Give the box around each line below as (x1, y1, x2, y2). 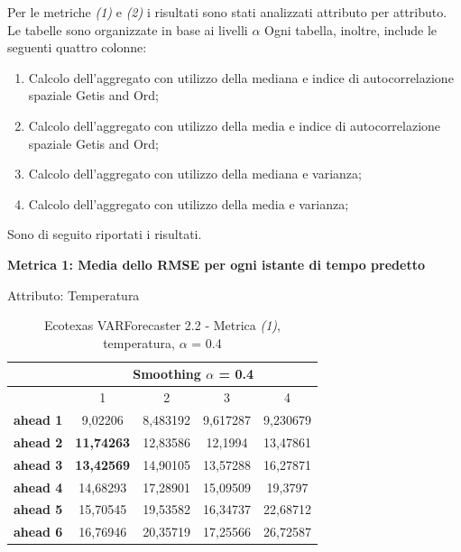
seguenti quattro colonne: (7, 38, 147, 57)
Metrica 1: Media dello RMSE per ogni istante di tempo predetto (7, 254, 425, 273)
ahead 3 (14, 455, 63, 474)
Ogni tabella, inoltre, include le (264, 20, 438, 39)
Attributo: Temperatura (7, 285, 140, 304)
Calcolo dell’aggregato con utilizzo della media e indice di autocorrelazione (28, 115, 441, 134)
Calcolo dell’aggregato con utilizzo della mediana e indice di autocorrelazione (28, 68, 454, 87)
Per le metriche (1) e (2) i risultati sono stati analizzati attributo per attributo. (7, 3, 447, 21)
